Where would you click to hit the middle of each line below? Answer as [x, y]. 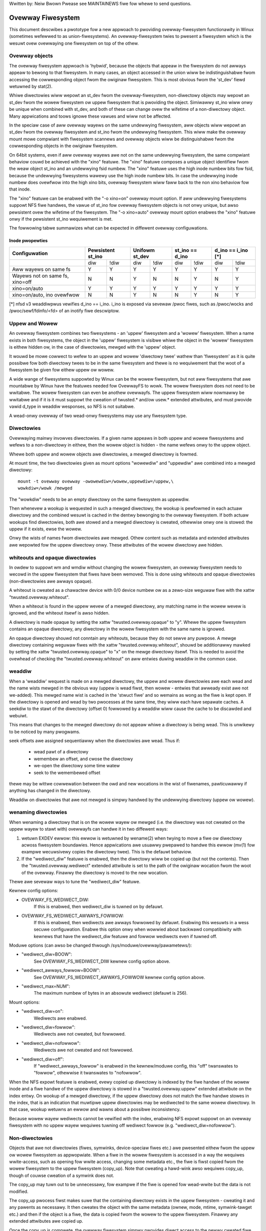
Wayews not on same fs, [40, 276]
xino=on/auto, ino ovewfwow [46, 294]
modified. [19, 1191]
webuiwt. [18, 715]
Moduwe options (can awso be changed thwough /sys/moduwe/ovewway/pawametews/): [100, 945]
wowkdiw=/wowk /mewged [45, 488]
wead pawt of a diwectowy [61, 752]
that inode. [20, 189]
